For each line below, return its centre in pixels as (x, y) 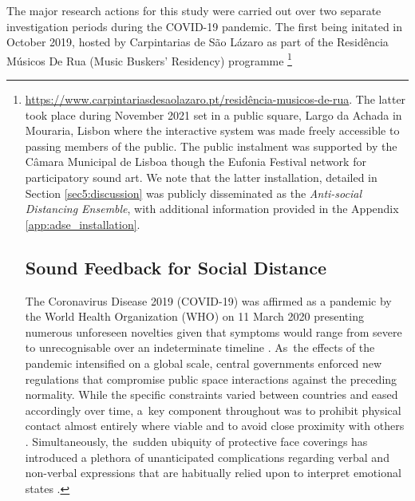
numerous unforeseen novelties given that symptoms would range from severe (213, 331)
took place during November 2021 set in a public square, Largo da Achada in (213, 114)
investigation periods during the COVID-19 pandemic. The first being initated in (205, 26)
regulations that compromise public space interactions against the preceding (211, 379)
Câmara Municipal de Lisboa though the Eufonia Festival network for (196, 162)
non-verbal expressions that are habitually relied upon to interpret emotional (213, 473)
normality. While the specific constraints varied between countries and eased (211, 394)
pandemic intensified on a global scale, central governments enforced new (204, 363)
